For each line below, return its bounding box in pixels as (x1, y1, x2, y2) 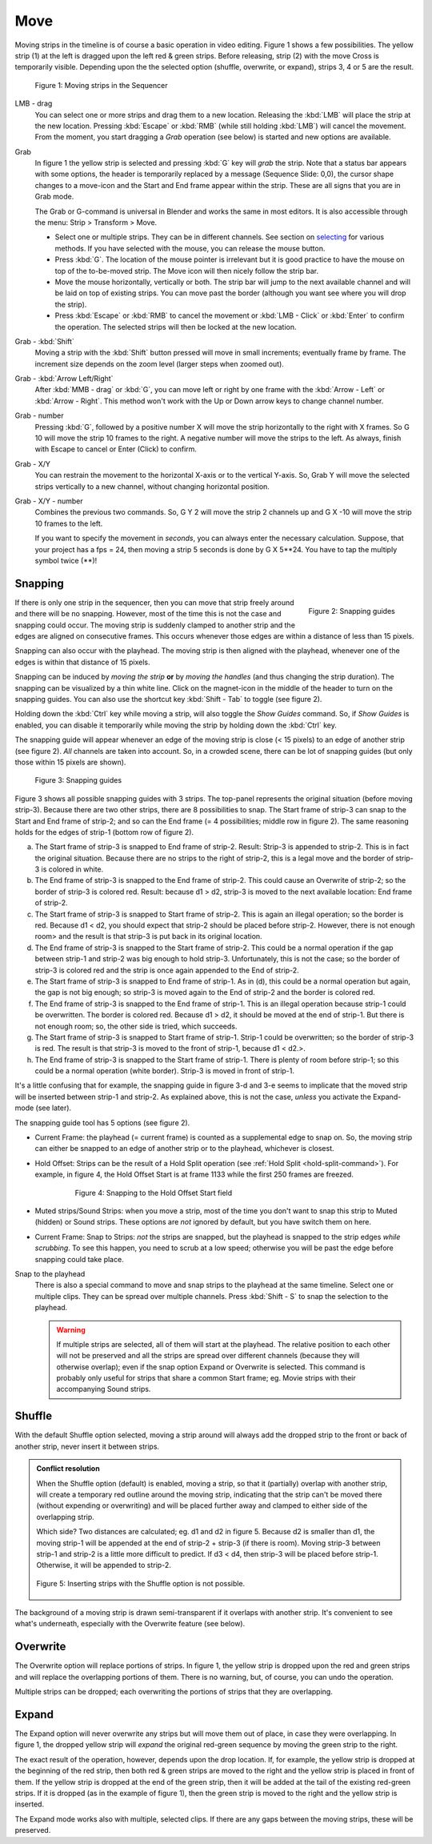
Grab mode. (34, 192, 74, 202)
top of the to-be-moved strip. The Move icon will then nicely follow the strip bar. (54, 266, 319, 275)
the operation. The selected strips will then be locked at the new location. (54, 322, 297, 331)
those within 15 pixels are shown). (14, 757, 126, 767)
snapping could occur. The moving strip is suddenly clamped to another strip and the (14, 620, 296, 630)
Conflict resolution (36, 1464, 100, 1473)
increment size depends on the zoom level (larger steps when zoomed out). (34, 359, 284, 368)
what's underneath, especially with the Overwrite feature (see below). (14, 1619, 246, 1629)
